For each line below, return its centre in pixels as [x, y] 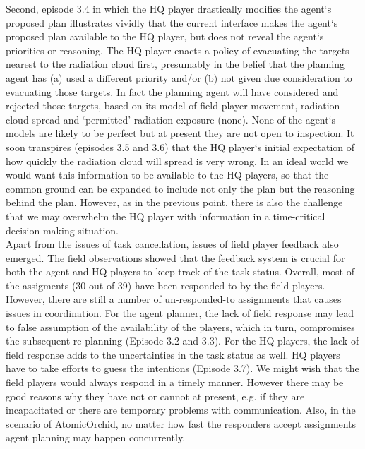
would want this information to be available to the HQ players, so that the [167, 175]
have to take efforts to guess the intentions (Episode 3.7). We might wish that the [182, 368]
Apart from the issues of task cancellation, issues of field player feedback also [172, 244]
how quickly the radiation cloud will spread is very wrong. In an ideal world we [177, 161]
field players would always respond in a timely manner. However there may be [175, 382]
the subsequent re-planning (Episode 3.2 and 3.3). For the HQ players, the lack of [182, 341]
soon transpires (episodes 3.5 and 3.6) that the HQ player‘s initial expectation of [180, 146]
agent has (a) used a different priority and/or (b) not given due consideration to [179, 77]
